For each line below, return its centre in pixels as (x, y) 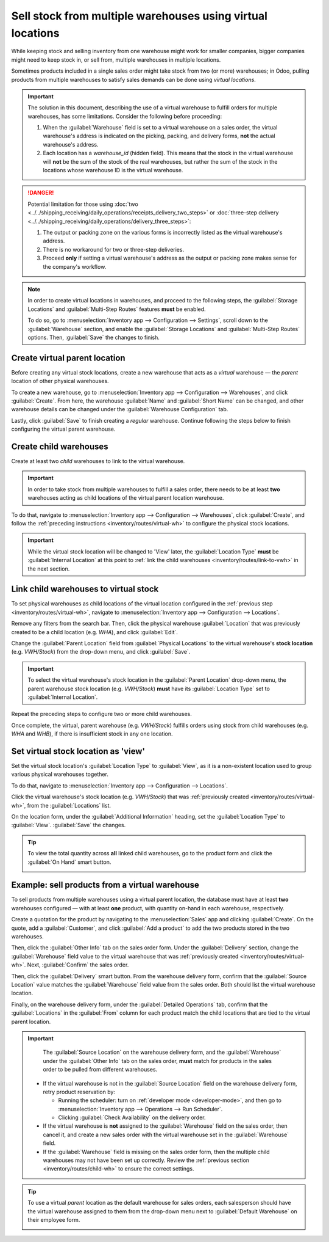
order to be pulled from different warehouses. (100, 1070)
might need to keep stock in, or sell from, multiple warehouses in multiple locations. (116, 60)
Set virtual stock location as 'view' (78, 751)
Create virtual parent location (68, 358)
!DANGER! (41, 193)
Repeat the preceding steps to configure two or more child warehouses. (101, 714)
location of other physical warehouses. (60, 381)
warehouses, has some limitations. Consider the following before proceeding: (125, 116)
